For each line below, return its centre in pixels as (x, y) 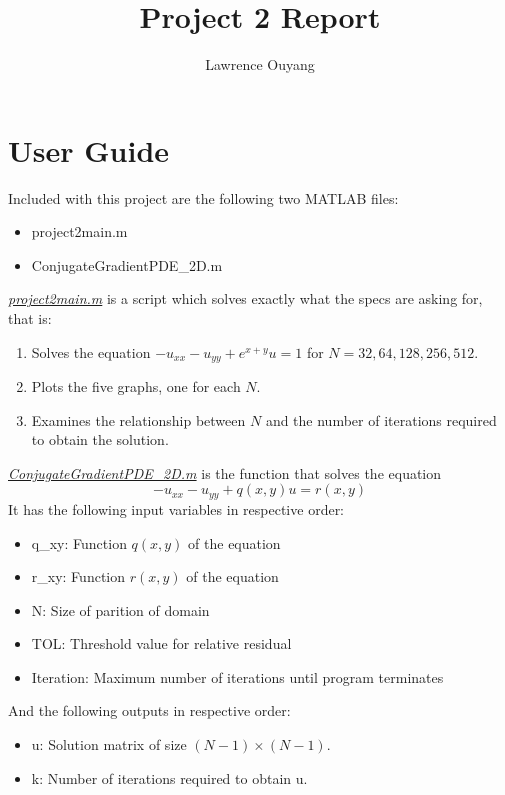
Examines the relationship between (138, 419)
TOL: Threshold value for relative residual (161, 643)
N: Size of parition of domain (120, 609)
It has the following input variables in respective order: (176, 508)
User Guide (89, 149)
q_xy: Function (79, 542)
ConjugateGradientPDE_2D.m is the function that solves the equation (225, 472)
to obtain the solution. (100, 439)
